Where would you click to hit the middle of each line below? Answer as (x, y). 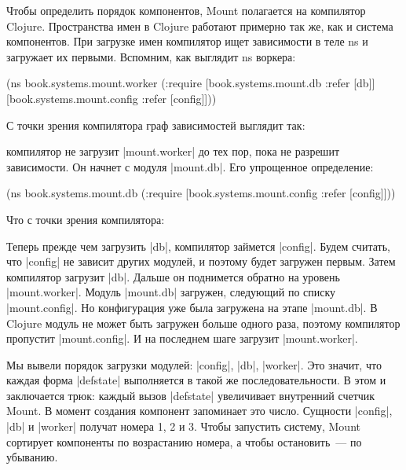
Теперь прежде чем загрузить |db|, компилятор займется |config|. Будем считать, (198, 246)
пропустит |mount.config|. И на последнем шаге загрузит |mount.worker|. (182, 338)
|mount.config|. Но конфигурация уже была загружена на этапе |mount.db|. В (192, 307)
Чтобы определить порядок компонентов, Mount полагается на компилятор (186, 10)
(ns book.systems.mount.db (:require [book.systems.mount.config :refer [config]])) (201, 193)
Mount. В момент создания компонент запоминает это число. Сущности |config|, (199, 411)
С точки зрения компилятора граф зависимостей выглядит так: (156, 125)
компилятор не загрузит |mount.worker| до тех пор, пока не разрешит (173, 151)
